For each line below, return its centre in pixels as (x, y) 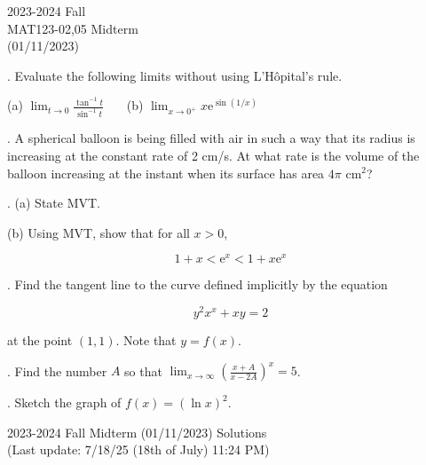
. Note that (146, 340)
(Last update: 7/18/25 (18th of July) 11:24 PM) (138, 449)
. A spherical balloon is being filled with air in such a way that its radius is (211, 138)
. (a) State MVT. (54, 203)
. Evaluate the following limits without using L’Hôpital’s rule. (175, 75)
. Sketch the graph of (64, 402)
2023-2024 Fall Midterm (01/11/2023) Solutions (137, 432)
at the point (40, 340)
